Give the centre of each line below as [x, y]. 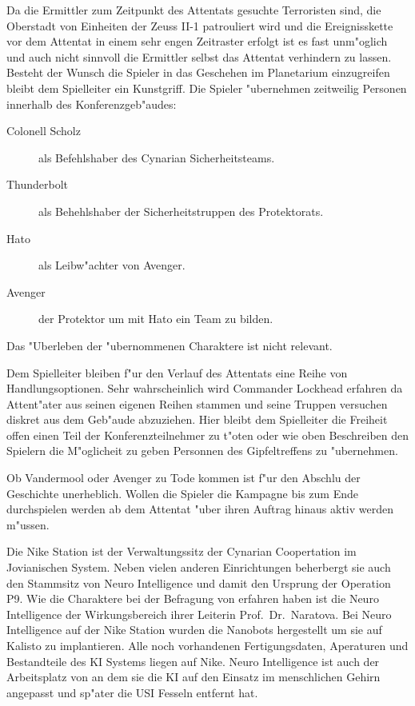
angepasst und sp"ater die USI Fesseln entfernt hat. [132, 692]
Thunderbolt [38, 184]
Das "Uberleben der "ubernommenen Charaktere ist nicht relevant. [170, 345]
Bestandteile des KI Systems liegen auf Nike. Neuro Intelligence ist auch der [193, 661]
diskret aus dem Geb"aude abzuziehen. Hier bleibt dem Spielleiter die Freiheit [197, 419]
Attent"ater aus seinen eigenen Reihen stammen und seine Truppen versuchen [197, 403]
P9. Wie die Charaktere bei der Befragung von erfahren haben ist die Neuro [193, 598]
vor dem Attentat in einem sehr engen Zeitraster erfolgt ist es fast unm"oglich [197, 41]
